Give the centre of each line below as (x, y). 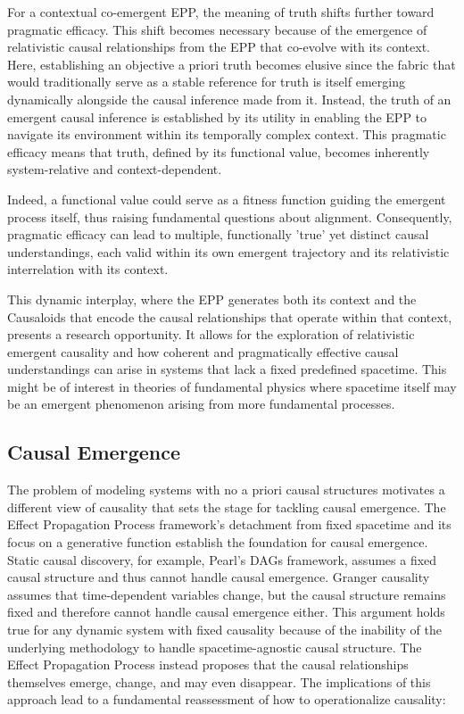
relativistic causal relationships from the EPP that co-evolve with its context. (219, 47)
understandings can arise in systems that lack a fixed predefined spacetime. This (227, 369)
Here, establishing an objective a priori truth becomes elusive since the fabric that (232, 64)
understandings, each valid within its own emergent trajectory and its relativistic (228, 251)
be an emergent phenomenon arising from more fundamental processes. (201, 404)
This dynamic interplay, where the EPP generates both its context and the (212, 299)
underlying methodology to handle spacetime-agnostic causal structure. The (215, 647)
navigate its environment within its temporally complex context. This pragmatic (227, 134)
